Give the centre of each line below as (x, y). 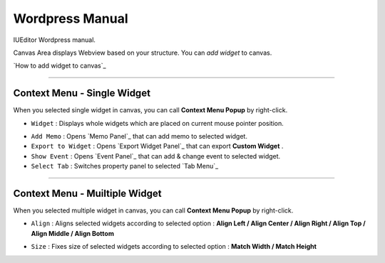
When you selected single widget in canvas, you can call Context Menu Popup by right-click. (150, 110)
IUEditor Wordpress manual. (55, 40)
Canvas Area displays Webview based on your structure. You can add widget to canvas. (143, 53)
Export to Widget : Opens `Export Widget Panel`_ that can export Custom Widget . (157, 146)
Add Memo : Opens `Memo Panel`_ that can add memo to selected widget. (139, 136)
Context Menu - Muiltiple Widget (87, 193)
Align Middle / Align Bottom (72, 233)
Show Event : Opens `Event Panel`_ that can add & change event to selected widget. (156, 156)
